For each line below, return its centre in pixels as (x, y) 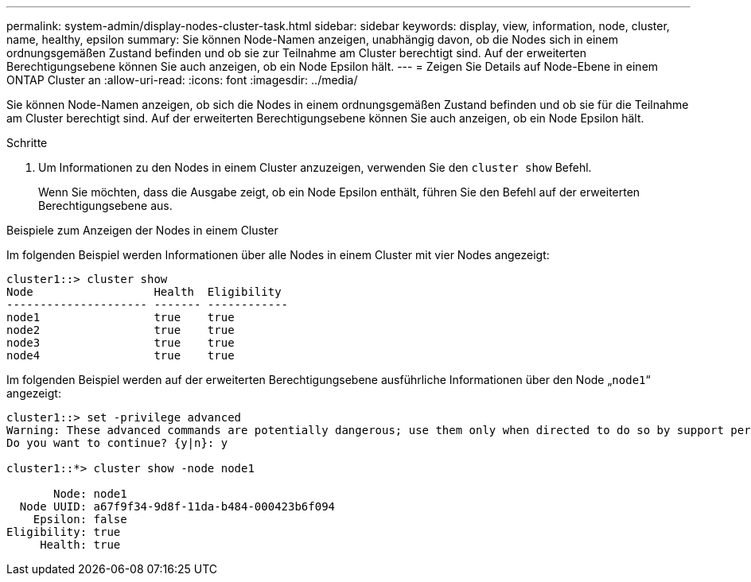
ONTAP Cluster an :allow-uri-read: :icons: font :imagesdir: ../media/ (182, 80)
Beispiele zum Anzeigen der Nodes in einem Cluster (142, 230)
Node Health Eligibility (144, 292)
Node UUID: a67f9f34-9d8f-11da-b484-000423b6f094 (177, 506)
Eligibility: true (64, 532)
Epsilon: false (80, 519)
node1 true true (121, 317)
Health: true (80, 545)
